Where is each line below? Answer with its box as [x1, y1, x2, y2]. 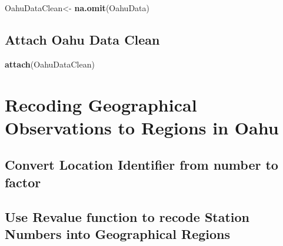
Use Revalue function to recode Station [5, 207, 250, 225]
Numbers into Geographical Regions [5, 224, 231, 242]
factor [5, 173, 41, 191]
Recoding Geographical [5, 92, 197, 116]
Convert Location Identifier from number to [5, 156, 278, 174]
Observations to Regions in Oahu [5, 115, 279, 139]
